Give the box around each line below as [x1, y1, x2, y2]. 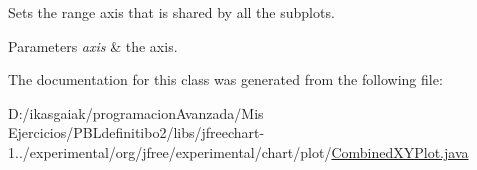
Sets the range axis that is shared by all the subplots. [8, 2, 335, 22]
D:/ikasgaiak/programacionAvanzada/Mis [8, 102, 264, 123]
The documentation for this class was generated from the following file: [8, 69, 443, 90]
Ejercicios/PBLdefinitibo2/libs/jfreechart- [8, 122, 265, 143]
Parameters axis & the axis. [8, 35, 178, 56]
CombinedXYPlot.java [331, 141, 469, 162]
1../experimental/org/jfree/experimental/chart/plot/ [8, 141, 332, 162]
